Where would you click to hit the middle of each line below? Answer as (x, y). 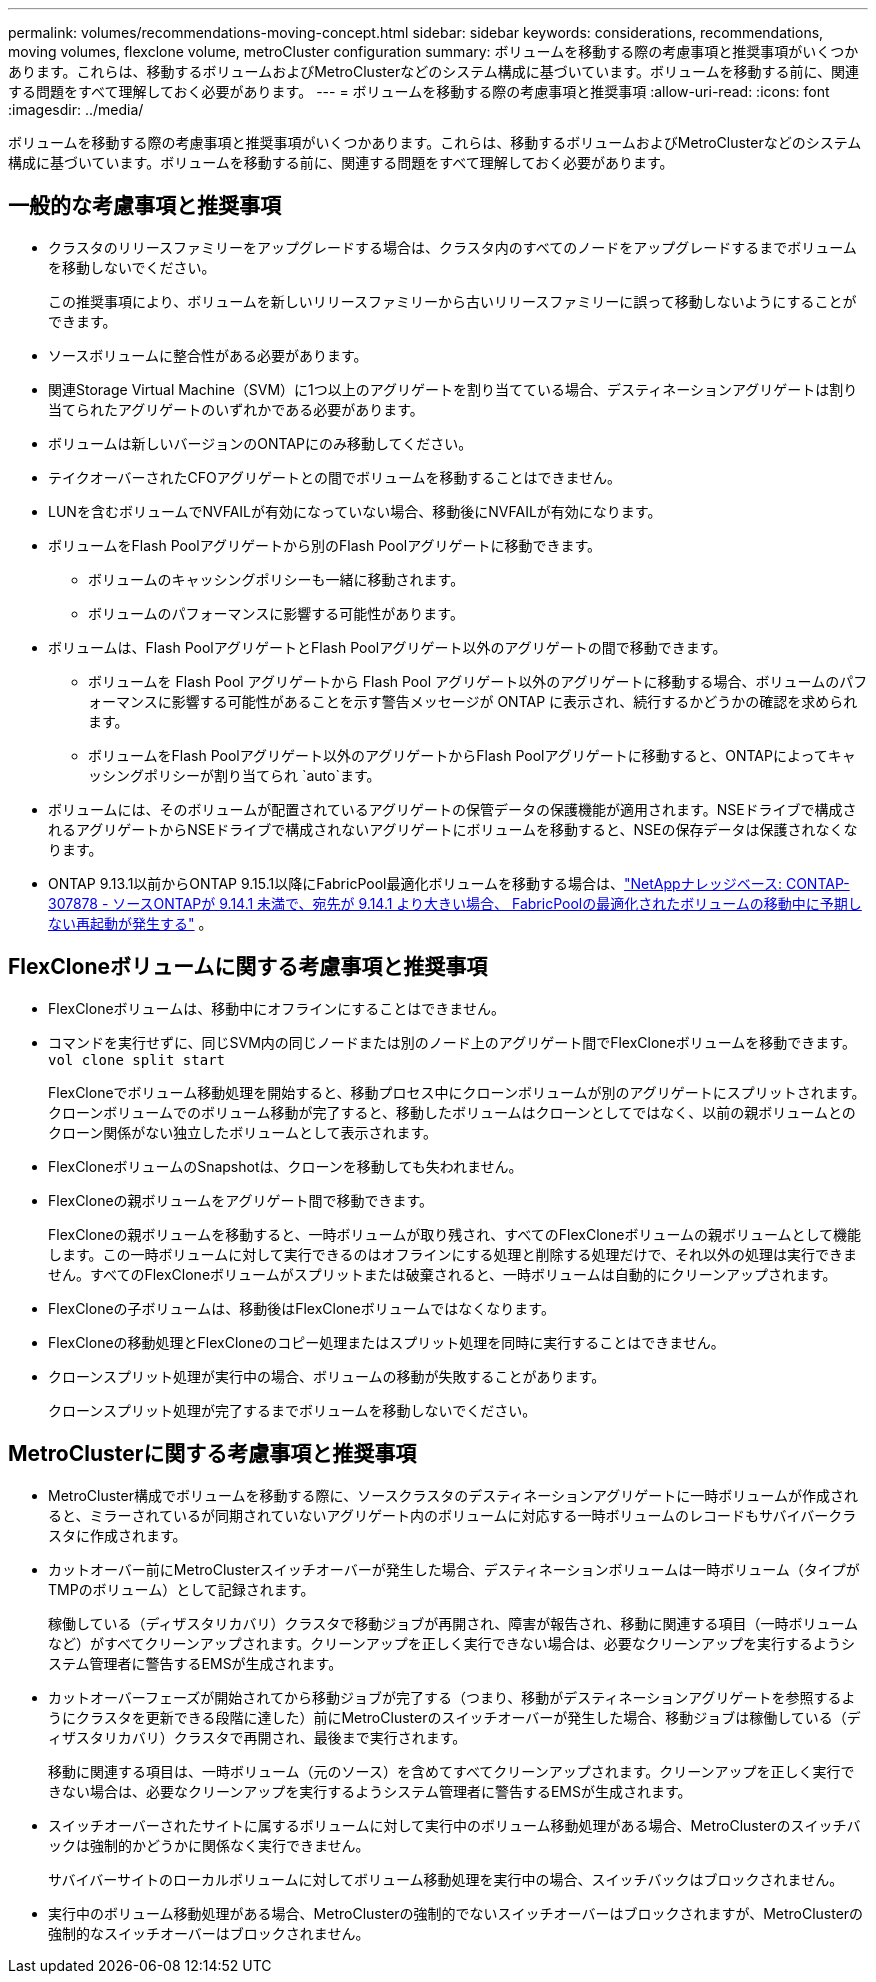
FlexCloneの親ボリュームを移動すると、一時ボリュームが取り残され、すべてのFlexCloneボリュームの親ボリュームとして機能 (455, 1234)
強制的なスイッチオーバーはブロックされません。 (209, 1933)
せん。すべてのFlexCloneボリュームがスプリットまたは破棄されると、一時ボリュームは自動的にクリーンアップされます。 (442, 1274)
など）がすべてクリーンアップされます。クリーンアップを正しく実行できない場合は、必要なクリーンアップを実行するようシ (451, 1643)
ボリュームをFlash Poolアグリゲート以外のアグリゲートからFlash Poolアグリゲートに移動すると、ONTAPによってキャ (472, 755)
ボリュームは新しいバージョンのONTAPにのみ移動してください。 (260, 443)
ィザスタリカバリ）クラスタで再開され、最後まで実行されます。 (257, 1737)
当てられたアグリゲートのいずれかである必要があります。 (236, 409)
